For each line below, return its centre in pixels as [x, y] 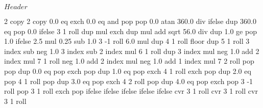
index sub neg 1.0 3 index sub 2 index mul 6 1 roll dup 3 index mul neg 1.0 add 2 [132, 51]
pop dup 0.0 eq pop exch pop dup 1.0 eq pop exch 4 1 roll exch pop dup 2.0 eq [128, 71]
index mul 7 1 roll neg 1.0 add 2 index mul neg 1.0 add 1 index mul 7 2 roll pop [129, 61]
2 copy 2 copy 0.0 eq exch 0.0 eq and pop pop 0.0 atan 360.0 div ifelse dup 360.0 [130, 21]
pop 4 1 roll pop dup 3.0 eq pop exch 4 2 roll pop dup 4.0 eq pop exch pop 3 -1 [129, 81]
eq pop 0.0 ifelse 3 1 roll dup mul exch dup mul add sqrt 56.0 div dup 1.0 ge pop [130, 31]
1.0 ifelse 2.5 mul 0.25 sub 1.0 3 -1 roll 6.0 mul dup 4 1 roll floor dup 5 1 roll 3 [127, 41]
